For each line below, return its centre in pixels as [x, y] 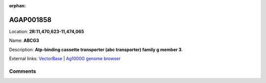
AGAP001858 [30, 20]
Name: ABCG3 [24, 41]
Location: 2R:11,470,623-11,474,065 [47, 31]
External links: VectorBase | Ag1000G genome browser [65, 58]
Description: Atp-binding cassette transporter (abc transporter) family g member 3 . [96, 50]
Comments [23, 71]
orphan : [17, 6]
